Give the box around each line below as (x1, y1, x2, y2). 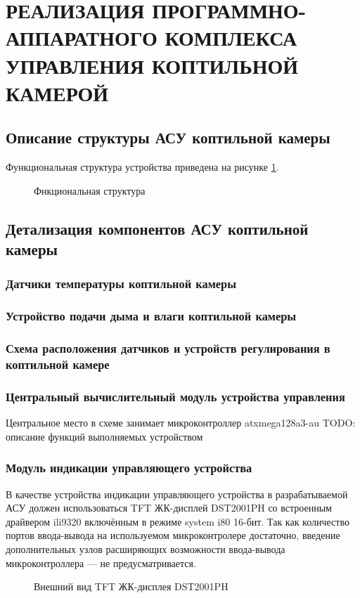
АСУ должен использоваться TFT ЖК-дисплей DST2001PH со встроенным (6, 500, 332, 515)
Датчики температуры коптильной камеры (6, 275, 236, 292)
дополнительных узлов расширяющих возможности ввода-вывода (6, 541, 285, 556)
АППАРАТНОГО (6, 23, 157, 52)
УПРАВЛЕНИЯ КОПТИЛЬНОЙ (6, 51, 299, 79)
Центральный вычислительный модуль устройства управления (6, 387, 345, 405)
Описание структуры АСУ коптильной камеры (6, 126, 330, 148)
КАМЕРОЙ (6, 78, 109, 107)
